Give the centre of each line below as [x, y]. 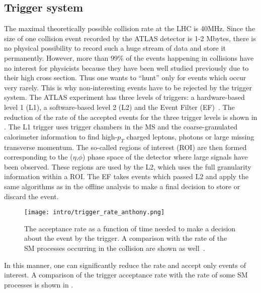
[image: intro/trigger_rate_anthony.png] [95, 212]
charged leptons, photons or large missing [190, 136]
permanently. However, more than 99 [61, 57]
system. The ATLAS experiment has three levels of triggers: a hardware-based [124, 97]
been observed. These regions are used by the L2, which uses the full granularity [128, 166]
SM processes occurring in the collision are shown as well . [115, 248]
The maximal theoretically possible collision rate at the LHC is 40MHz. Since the [130, 28]
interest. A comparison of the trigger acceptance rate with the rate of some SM [126, 275]
